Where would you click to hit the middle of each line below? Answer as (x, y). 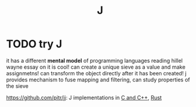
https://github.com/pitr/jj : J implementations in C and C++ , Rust (84, 97)
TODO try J (34, 44)
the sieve (17, 86)
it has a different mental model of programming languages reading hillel (94, 60)
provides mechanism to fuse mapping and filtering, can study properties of (98, 80)
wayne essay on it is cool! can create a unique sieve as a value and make (96, 67)
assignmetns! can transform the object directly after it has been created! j (96, 73)
